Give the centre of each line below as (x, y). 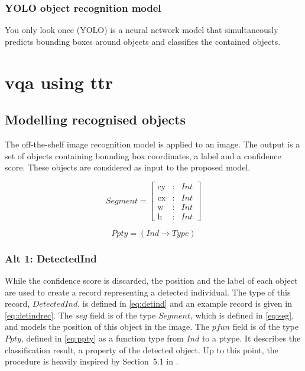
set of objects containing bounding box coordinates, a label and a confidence (143, 155)
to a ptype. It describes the (251, 338)
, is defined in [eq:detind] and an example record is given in (185, 303)
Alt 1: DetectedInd (51, 258)
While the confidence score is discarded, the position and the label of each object (151, 280)
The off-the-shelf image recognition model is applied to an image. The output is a (152, 144)
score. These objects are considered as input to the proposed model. (128, 167)
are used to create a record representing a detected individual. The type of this (148, 292)
